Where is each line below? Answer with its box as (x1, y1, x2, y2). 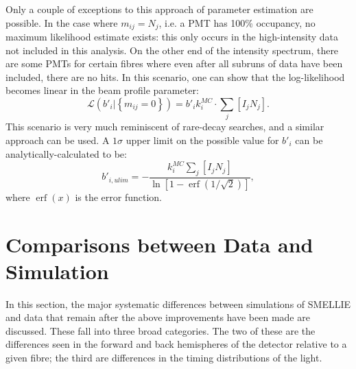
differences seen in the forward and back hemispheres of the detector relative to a (5, 337, 347, 351)
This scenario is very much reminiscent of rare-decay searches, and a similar (5, 119, 324, 134)
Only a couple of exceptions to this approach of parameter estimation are (5, 2, 313, 16)
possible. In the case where (5, 15, 118, 29)
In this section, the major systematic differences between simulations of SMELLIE (5, 296, 351, 311)
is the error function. (75, 189, 162, 204)
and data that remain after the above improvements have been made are (5, 310, 310, 324)
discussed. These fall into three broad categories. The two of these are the (5, 323, 316, 337)
